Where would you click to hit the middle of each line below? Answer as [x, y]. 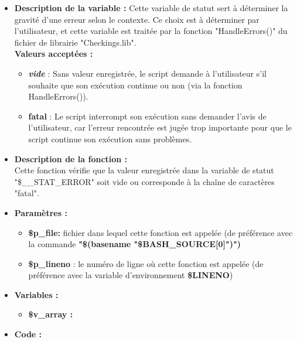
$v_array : [51, 314]
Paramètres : [41, 212]
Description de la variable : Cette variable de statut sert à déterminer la [151, 8]
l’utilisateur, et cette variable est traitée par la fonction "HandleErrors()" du [151, 31]
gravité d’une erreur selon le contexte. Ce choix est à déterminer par [137, 19]
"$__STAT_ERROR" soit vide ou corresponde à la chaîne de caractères [144, 181]
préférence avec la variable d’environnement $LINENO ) [131, 275]
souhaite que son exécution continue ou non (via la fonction [135, 85]
